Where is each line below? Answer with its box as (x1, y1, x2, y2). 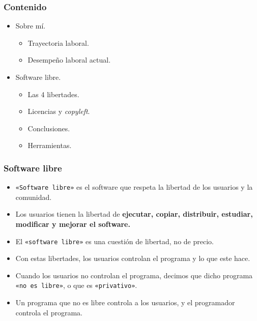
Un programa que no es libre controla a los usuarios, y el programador (15, 297, 235, 308)
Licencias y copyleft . (27, 106, 90, 116)
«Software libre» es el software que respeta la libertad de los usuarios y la (15, 182, 253, 192)
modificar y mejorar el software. (15, 219, 130, 229)
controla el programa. (15, 307, 82, 317)
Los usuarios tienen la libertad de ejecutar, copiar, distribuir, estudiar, (15, 209, 253, 219)
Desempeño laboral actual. (27, 54, 111, 65)
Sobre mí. (15, 20, 46, 31)
